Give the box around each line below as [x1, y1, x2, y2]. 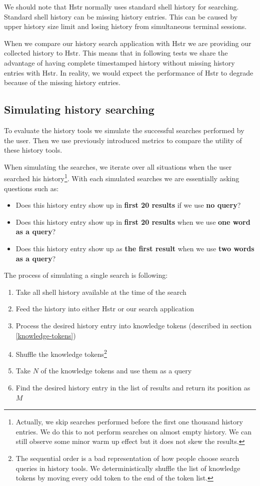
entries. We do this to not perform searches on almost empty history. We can [15, 426, 251, 436]
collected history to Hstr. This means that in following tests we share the [4, 48, 228, 58]
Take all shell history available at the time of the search [15, 286, 186, 297]
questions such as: [4, 183, 59, 193]
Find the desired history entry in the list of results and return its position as [15, 382, 250, 392]
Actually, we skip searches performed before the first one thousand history [15, 416, 243, 427]
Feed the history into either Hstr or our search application [15, 303, 194, 314]
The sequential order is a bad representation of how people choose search [15, 452, 239, 463]
